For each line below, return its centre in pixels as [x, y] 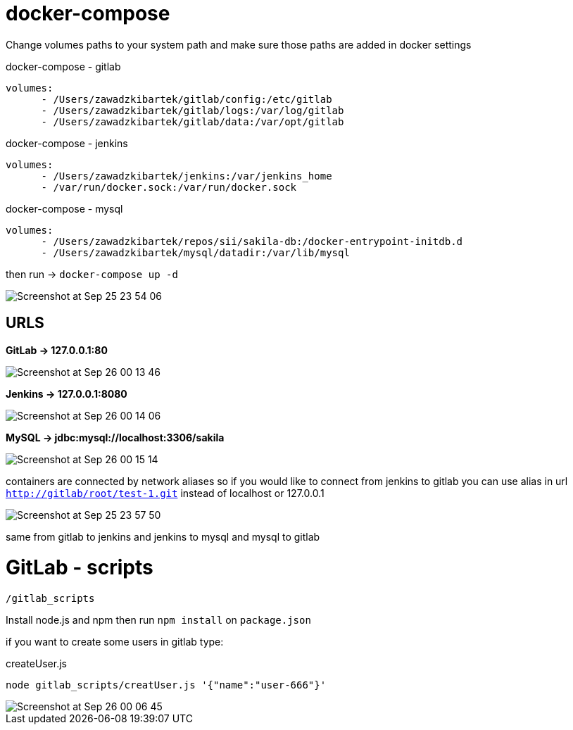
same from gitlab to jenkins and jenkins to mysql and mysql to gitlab [163, 536]
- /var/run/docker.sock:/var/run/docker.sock [169, 187]
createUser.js [36, 664]
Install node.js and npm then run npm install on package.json [158, 620]
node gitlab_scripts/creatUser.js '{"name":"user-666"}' [166, 685]
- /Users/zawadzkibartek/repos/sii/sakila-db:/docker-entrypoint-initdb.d [252, 241]
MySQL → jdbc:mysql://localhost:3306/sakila [115, 437]
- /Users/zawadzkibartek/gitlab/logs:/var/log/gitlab [193, 110]
